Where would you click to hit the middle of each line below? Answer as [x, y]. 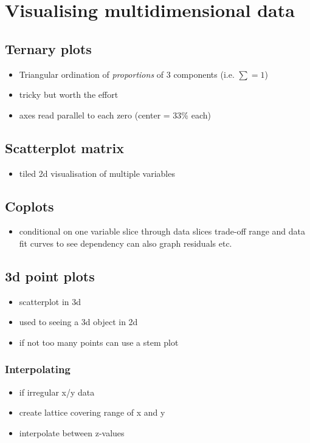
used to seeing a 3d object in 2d [78, 322]
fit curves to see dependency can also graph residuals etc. [126, 243]
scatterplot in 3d [50, 301]
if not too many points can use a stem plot [99, 342]
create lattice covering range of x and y [92, 412]
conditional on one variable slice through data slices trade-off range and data [162, 231]
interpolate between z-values [72, 432]
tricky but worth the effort [69, 94]
